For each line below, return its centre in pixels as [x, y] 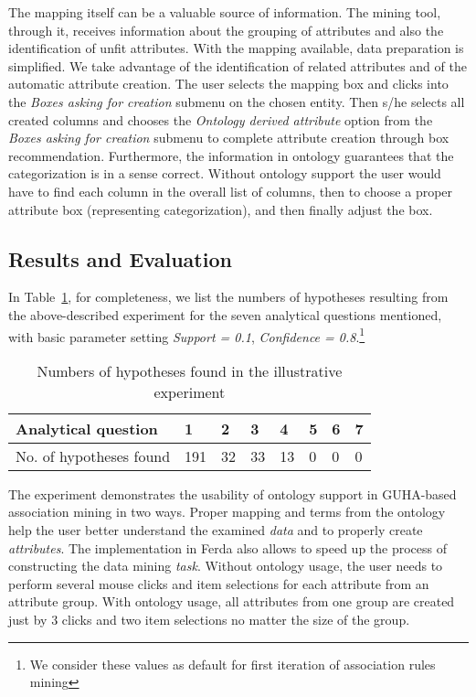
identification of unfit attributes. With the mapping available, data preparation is [236, 48]
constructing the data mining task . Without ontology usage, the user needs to [226, 566]
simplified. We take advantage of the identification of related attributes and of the [238, 65]
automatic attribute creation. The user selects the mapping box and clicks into [228, 84]
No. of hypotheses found [93, 456]
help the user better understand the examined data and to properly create [216, 529]
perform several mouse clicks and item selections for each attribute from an [219, 583]
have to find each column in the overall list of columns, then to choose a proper [231, 191]
